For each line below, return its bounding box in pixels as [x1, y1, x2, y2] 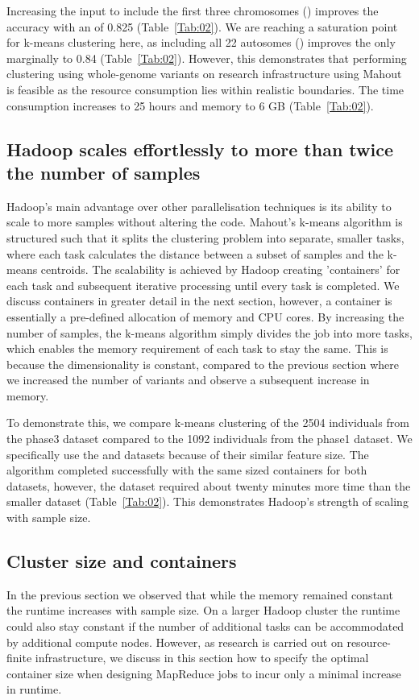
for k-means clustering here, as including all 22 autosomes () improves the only [6, 34, 396, 51]
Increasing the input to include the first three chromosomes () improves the [6, 2, 379, 19]
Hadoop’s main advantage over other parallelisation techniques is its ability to [6, 197, 392, 214]
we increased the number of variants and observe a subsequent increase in [6, 371, 370, 388]
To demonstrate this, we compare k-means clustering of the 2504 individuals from [6, 414, 409, 431]
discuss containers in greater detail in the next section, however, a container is [6, 292, 392, 309]
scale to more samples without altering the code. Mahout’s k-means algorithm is [6, 213, 403, 230]
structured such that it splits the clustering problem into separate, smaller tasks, [6, 229, 404, 246]
